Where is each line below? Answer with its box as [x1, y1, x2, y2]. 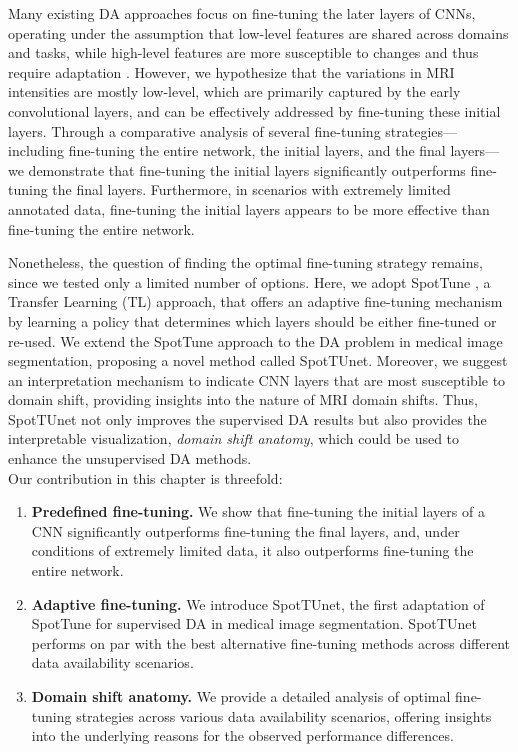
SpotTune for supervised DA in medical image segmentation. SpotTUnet [31, 613, 477, 634]
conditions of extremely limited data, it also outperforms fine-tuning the [31, 540, 474, 561]
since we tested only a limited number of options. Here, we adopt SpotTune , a [8, 271, 491, 292]
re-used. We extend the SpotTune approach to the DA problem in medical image [8, 330, 503, 351]
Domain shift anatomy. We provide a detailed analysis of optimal [31, 686, 451, 706]
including [8, 140, 65, 161]
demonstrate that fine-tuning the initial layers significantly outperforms [28, 159, 466, 180]
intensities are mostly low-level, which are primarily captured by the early [8, 81, 461, 102]
